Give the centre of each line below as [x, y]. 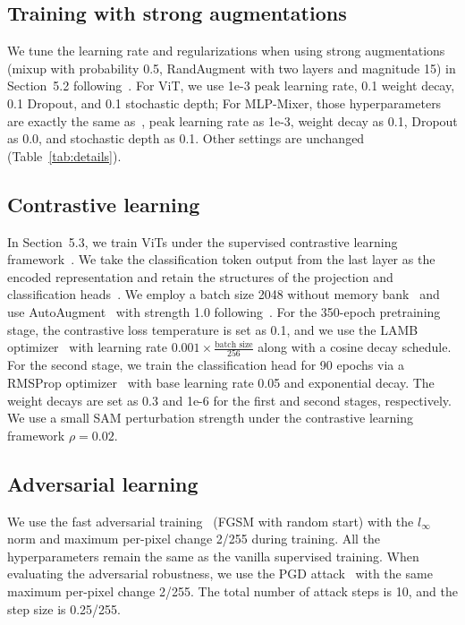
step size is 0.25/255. [64, 608]
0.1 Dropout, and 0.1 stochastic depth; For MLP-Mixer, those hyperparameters [224, 103]
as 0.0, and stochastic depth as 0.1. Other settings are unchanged [186, 138]
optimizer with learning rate [88, 347]
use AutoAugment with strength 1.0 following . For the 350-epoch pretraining [224, 311]
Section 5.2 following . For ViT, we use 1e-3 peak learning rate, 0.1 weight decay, [231, 86]
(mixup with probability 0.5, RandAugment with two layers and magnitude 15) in [232, 68]
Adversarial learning [103, 483]
